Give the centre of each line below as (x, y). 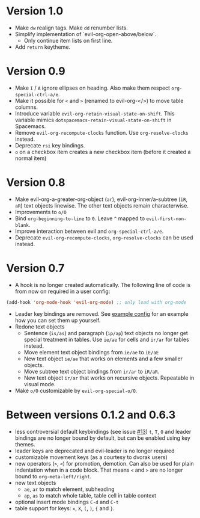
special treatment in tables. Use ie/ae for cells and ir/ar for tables (106, 339)
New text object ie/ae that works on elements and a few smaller (103, 359)
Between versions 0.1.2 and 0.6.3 (91, 415)
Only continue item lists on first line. (68, 40)
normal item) (31, 158)
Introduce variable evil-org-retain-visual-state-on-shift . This (95, 113)
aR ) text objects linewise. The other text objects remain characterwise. (102, 205)
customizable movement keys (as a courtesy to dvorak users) (91, 457)
